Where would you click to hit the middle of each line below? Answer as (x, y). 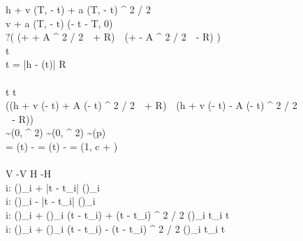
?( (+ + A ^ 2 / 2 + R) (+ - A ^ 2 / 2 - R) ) (113, 37)
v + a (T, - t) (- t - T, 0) (59, 23)
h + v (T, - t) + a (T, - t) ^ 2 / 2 (79, 9)
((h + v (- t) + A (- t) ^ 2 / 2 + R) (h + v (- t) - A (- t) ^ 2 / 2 (151, 105)
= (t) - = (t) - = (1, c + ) (62, 146)
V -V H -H (29, 174)
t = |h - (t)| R (36, 64)
